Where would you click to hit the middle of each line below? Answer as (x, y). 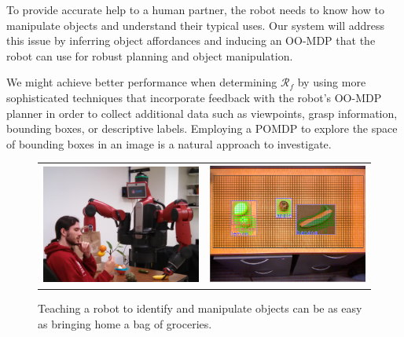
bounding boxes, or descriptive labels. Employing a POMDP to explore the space (202, 128)
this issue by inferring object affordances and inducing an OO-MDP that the (191, 40)
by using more (332, 82)
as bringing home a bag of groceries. (125, 323)
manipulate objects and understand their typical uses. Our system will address (196, 25)
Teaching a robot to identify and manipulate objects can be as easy (200, 308)
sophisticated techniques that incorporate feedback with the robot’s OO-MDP (194, 97)
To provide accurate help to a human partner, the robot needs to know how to (195, 9)
